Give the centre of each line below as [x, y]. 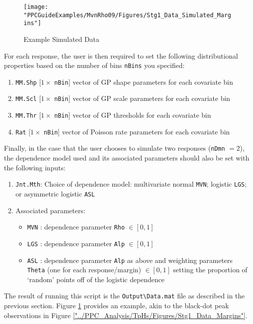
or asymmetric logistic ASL [55, 193]
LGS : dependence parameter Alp [76, 243]
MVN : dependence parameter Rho [76, 227]
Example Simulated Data [62, 39]
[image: [36, 7]
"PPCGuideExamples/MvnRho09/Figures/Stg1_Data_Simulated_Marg [127, 15]
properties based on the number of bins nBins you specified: [94, 65]
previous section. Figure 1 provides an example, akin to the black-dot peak [116, 306]
